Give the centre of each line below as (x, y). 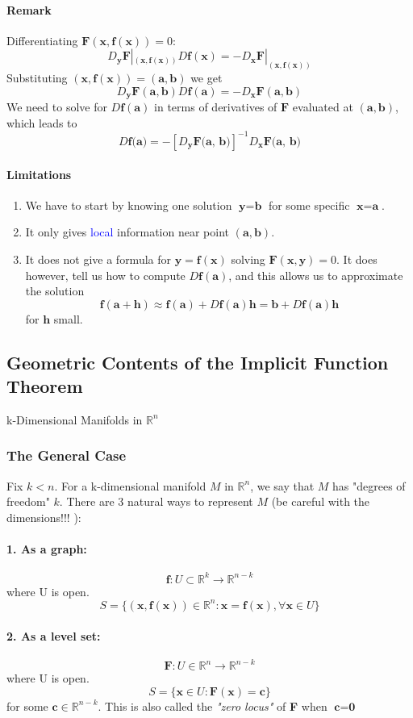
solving (248, 259)
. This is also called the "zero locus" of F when (213, 705)
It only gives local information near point (127, 232)
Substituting (37, 78)
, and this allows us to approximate (316, 275)
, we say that (282, 485)
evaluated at (323, 107)
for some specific (309, 205)
